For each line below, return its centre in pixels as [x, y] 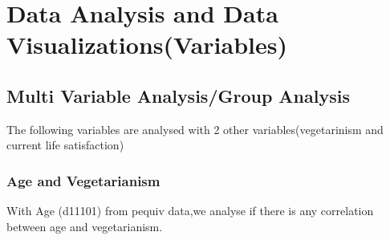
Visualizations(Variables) [147, 45]
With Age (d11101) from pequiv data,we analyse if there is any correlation [190, 211]
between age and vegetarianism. [85, 226]
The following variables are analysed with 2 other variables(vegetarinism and [195, 129]
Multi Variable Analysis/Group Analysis [178, 95]
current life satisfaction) [65, 145]
